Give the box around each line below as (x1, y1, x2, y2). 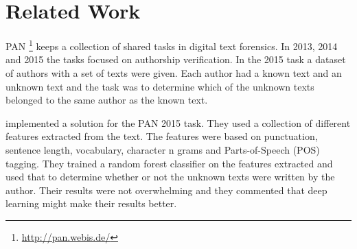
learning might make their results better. (5, 196, 177, 211)
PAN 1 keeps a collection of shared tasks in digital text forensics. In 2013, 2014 (5, 37, 338, 53)
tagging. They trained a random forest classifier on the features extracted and (5, 156, 333, 170)
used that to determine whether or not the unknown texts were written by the (5, 169, 335, 184)
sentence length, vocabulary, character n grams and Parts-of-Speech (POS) (5, 142, 320, 156)
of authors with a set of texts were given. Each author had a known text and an (5, 65, 342, 80)
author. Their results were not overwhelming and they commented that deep (5, 182, 327, 197)
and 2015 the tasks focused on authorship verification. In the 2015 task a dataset (5, 52, 346, 67)
